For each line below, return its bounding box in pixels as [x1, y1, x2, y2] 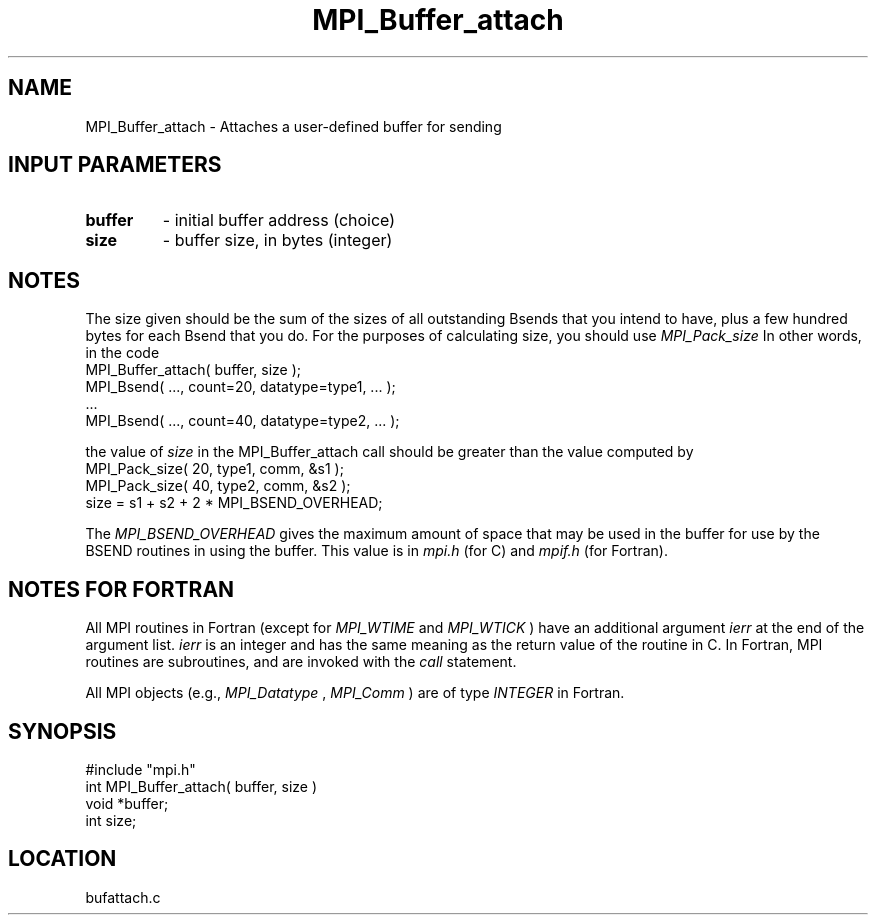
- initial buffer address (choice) [162, 210, 396, 231]
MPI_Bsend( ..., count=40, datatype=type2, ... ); [85, 412, 400, 430]
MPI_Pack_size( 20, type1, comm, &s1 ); [85, 460, 344, 478]
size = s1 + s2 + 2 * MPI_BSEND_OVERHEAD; [85, 494, 383, 512]
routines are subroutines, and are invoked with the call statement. [85, 653, 517, 671]
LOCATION [8, 846, 117, 872]
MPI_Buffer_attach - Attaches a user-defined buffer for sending [85, 117, 502, 135]
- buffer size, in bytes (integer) [162, 230, 393, 251]
